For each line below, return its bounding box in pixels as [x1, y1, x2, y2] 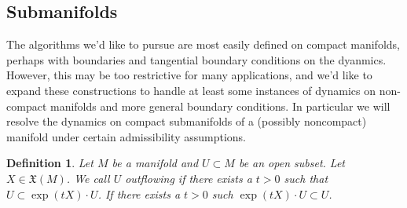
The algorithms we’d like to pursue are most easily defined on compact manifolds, [6, 36, 400, 53]
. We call [66, 170, 110, 186]
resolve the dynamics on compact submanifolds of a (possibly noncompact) [6, 113, 367, 130]
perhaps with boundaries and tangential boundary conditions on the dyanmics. [6, 51, 387, 68]
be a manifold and [112, 155, 199, 171]
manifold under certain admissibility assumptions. [6, 128, 247, 144]
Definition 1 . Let [6, 155, 93, 171]
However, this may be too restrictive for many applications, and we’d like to [6, 67, 372, 83]
